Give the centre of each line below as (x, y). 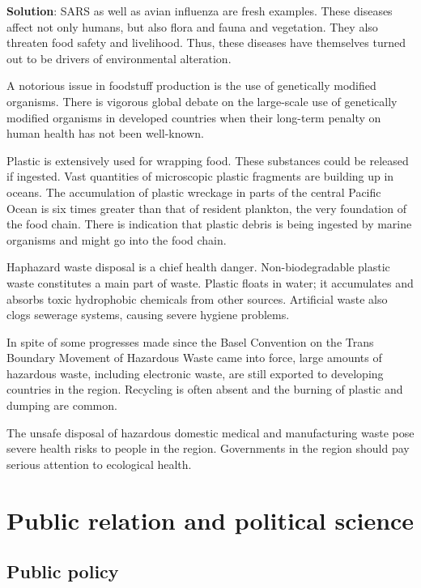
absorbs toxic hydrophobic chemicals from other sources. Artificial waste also (197, 298)
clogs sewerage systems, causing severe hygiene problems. (148, 315)
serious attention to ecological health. (99, 464)
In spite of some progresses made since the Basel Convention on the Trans (190, 341)
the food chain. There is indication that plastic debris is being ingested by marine (209, 224)
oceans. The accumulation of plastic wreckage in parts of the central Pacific (194, 192)
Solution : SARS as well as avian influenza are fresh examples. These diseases (200, 11)
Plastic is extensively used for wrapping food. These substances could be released (208, 160)
